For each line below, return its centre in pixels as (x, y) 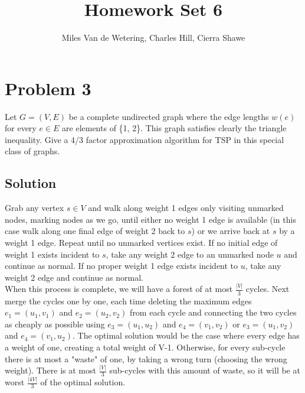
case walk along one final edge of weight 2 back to (95, 231)
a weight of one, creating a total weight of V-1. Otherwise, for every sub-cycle (145, 347)
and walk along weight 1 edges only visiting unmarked (186, 208)
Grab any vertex (35, 208)
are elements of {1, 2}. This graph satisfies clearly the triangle (174, 128)
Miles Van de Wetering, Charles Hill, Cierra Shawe (153, 38)
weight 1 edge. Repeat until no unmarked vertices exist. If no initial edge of (141, 243)
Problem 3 (48, 88)
